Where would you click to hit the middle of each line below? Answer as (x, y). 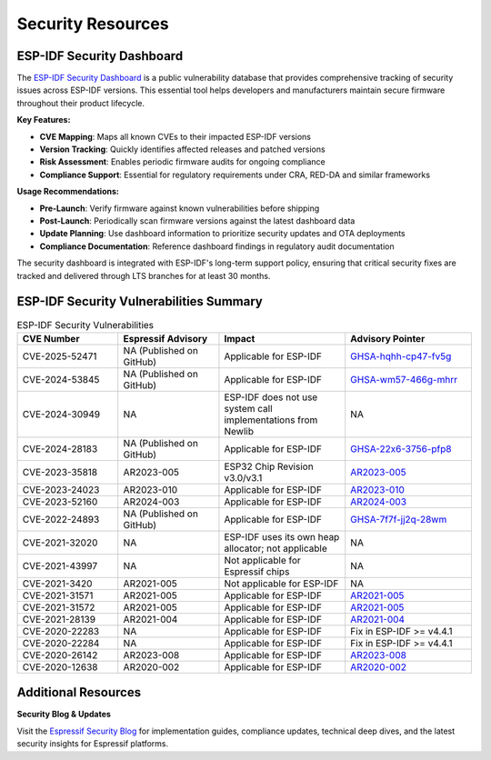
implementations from (271, 420)
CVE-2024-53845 (61, 379)
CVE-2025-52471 (60, 356)
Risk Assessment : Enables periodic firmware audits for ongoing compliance (183, 162)
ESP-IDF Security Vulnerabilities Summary (140, 301)
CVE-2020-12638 (60, 666)
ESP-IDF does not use (271, 397)
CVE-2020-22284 (61, 643)
